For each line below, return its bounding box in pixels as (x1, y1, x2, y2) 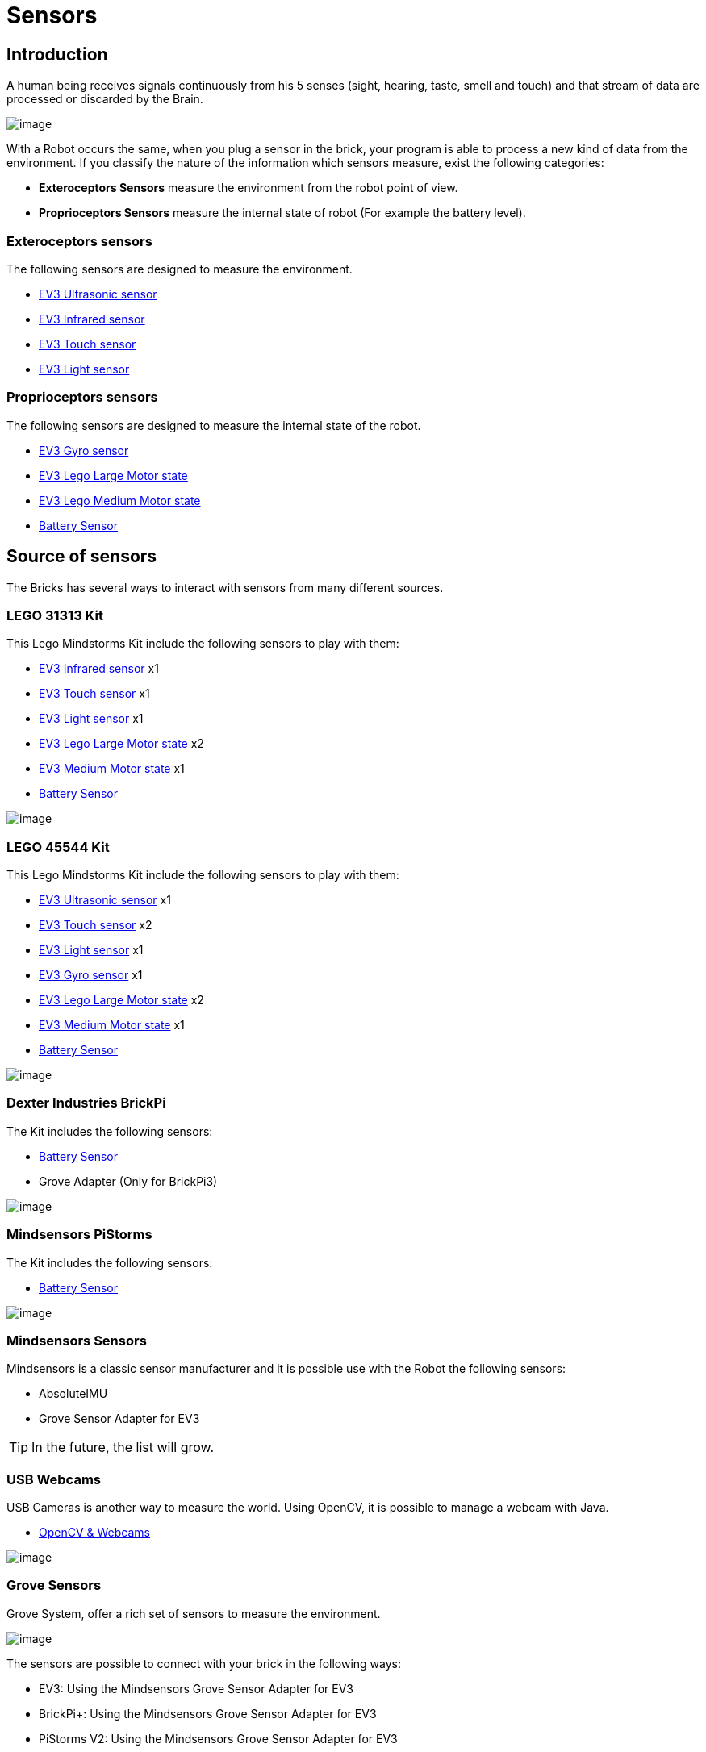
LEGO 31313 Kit (6, 607, 103, 624)
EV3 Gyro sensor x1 (39, 968, 143, 982)
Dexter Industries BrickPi (6, 1095, 166, 1112)
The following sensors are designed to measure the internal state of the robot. (6, 418, 421, 432)
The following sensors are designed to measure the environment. (6, 261, 353, 276)
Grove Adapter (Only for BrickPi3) (39, 1174, 218, 1188)
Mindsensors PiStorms (6, 1226, 152, 1243)
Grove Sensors (6, 1577, 102, 1594)
